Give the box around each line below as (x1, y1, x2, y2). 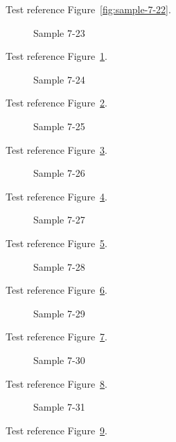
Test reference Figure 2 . (6, 95, 107, 110)
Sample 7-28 (33, 259, 85, 274)
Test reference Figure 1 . (6, 49, 107, 63)
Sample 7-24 (33, 72, 85, 86)
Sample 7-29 (33, 306, 85, 320)
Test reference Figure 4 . (6, 189, 107, 203)
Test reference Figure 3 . (6, 142, 107, 157)
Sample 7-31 (33, 400, 85, 414)
